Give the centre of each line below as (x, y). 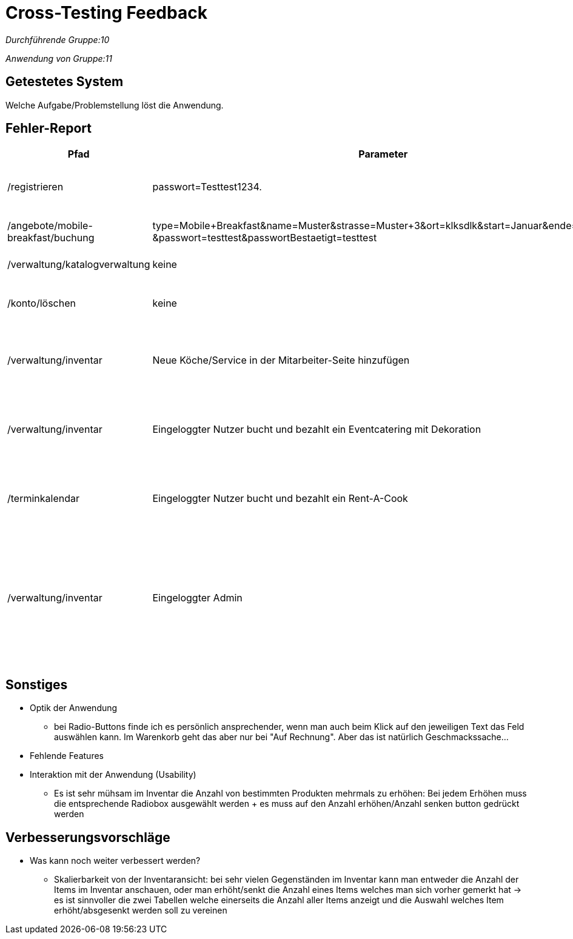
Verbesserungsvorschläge (88, 837)
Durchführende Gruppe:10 (58, 39)
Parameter (383, 154)
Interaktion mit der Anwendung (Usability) (113, 775)
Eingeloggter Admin (197, 598)
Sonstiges (37, 684)
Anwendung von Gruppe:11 (59, 58)
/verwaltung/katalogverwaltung (79, 265)
